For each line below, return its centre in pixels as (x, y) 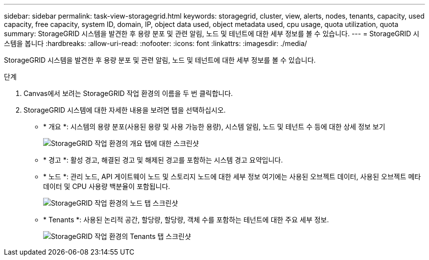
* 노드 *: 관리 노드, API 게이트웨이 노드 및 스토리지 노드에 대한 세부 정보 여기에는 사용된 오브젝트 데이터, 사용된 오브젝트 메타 (232, 177)
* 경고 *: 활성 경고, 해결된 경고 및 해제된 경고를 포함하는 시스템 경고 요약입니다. (163, 160)
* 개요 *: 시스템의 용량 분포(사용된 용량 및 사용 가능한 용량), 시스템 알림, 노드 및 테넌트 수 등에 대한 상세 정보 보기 (214, 127)
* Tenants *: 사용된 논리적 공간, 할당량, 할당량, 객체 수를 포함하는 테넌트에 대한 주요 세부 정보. (186, 220)
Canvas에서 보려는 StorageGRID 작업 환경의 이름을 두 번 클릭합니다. (128, 93)
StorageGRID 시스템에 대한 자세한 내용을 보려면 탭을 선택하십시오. (125, 110)
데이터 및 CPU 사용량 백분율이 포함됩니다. (107, 186)
